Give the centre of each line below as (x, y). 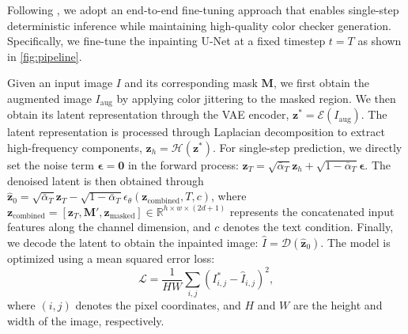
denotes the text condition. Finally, (308, 227)
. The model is (355, 242)
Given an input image (60, 83)
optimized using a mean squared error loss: (111, 258)
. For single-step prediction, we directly (308, 148)
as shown (380, 41)
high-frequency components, (75, 148)
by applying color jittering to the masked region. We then (256, 98)
